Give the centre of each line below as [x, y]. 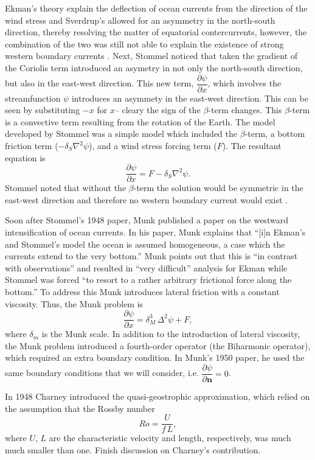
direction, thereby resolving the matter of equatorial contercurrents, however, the [156, 32]
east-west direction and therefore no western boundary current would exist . [146, 199]
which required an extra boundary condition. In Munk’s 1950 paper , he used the [155, 357]
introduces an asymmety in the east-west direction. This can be [190, 98]
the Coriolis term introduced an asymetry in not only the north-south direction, [154, 67]
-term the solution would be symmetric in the [218, 188]
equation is [25, 157]
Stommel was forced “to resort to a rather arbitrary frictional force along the [148, 280]
